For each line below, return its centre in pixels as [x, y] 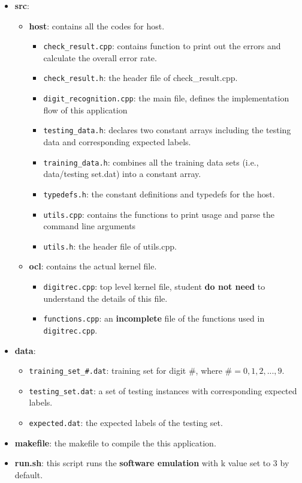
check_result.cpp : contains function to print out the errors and [162, 46]
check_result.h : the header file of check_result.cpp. [141, 78]
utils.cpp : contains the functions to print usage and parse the [159, 214]
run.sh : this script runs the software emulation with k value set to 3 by [152, 463]
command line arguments [90, 226]
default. [29, 474]
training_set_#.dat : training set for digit [108, 370]
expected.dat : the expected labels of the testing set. [126, 423]
